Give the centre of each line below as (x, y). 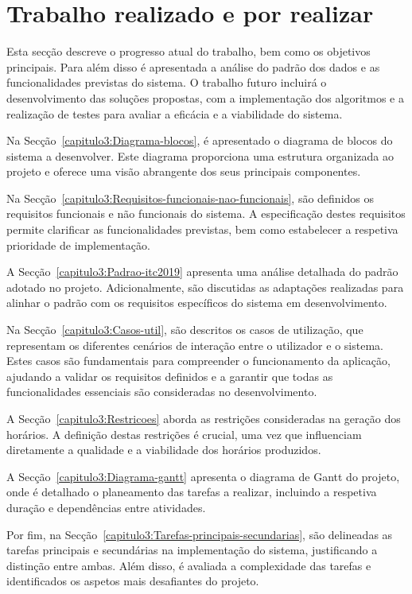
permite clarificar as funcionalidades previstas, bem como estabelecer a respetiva (202, 229)
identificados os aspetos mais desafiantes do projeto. (133, 581)
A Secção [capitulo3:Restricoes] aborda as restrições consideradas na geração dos (204, 418)
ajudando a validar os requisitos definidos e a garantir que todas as (170, 376)
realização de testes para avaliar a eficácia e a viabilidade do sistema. (175, 113)
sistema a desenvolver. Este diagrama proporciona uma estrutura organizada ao (200, 155)
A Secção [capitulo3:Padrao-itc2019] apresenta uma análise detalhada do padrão (202, 272)
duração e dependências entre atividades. (106, 507)
